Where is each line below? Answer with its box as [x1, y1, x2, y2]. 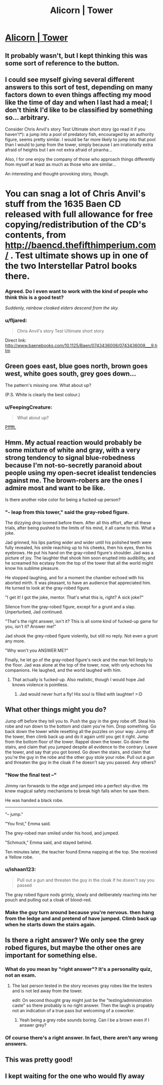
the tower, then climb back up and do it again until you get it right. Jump [5, 734, 149, 740]
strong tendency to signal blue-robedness [5, 453, 135, 462]
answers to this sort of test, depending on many [5, 83, 153, 91]
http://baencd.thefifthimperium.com [5, 239, 156, 250]
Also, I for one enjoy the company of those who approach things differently [5, 156, 155, 162]
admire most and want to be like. [5, 484, 106, 492]
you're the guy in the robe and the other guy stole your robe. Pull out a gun [5, 754, 155, 760]
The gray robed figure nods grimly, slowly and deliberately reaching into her [5, 891, 157, 898]
